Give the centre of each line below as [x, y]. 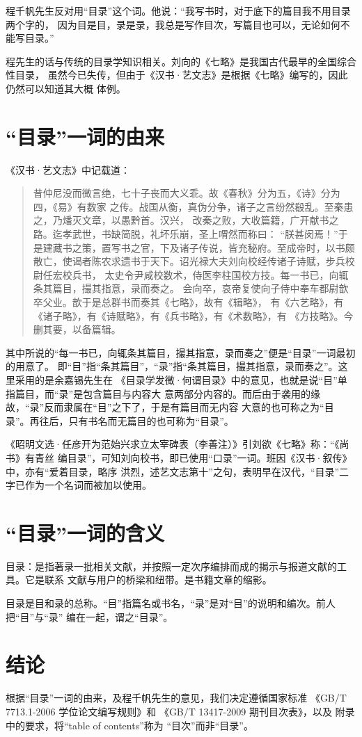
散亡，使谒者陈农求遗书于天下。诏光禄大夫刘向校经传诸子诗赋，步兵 [189, 261]
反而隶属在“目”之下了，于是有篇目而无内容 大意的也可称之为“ [184, 407]
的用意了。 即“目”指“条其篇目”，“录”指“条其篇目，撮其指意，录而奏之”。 [172, 366]
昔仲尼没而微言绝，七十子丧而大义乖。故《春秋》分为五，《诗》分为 [187, 193]
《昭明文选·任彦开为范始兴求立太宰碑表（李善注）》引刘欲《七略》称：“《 [173, 444]
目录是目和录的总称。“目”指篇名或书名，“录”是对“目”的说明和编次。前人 [171, 603]
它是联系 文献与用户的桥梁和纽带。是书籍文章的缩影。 [148, 580]
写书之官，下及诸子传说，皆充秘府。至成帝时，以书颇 [233, 247]
